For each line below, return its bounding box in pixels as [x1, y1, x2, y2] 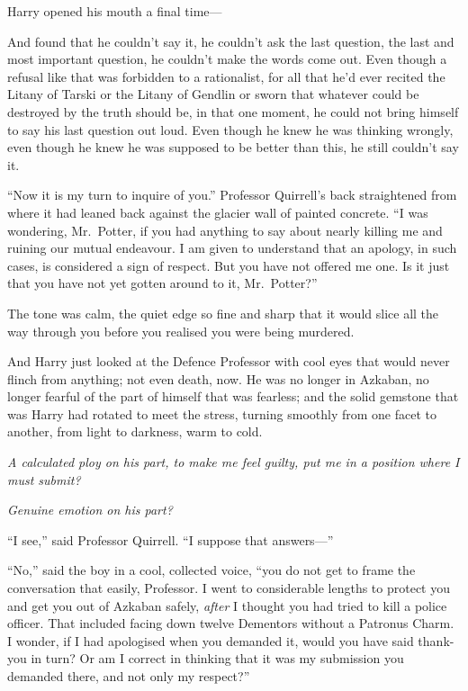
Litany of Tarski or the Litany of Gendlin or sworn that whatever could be [7, 85, 419, 103]
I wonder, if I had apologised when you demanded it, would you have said [7, 631, 414, 650]
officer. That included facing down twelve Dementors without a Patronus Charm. [7, 614, 454, 633]
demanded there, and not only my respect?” [7, 667, 250, 685]
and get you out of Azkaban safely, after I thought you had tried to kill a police [7, 596, 447, 615]
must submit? [7, 470, 81, 489]
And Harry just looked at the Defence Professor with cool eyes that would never [7, 352, 450, 371]
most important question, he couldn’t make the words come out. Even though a [7, 49, 447, 68]
